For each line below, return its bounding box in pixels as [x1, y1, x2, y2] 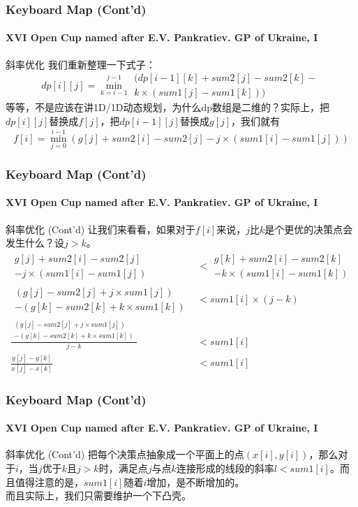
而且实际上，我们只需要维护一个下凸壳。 [6, 488, 191, 503]
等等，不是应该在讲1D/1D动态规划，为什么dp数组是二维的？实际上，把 [6, 100, 329, 115]
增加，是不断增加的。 [147, 474, 245, 489]
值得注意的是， [15, 474, 84, 489]
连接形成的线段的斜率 [176, 460, 274, 475]
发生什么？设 [6, 235, 64, 250]
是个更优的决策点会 [264, 221, 353, 236]
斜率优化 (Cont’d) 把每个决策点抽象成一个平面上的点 [6, 447, 244, 462]
